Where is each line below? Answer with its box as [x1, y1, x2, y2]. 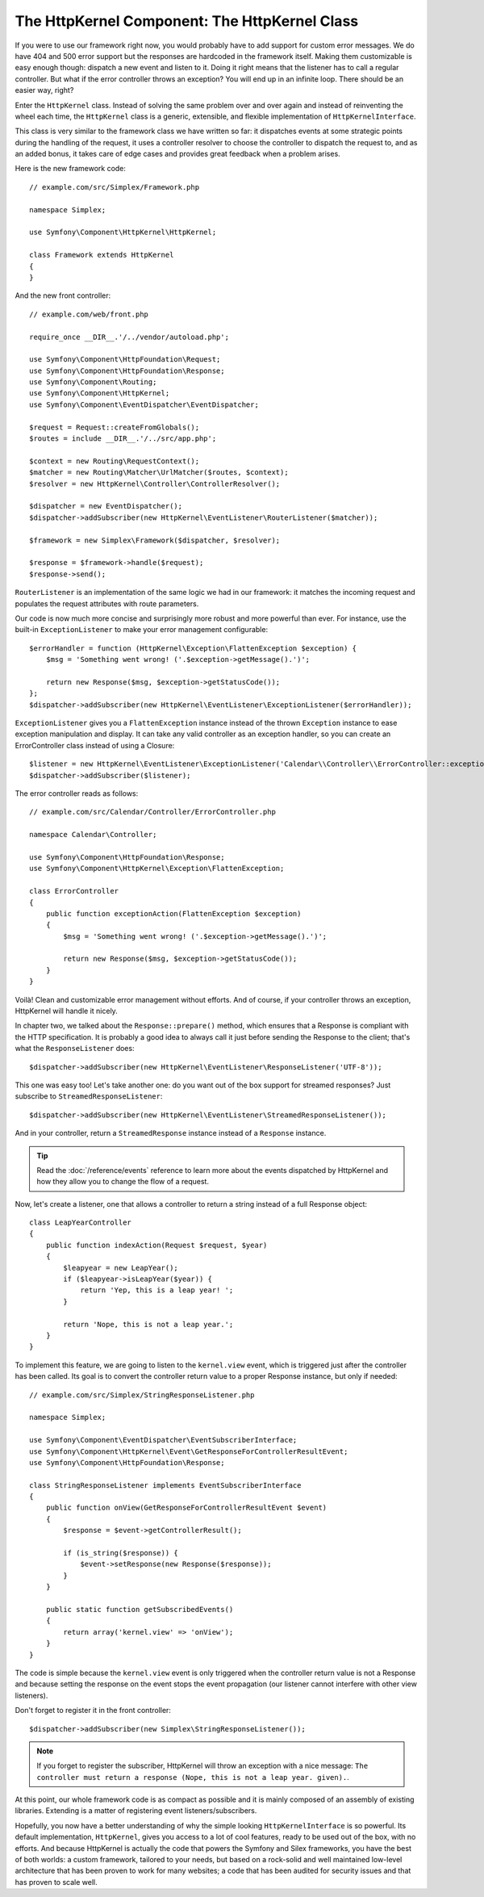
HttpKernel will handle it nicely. [15, 1006, 119, 1016]
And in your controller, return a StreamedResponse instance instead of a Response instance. [15, 1129, 327, 1138]
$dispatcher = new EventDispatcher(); [29, 501, 183, 511]
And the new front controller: [15, 291, 111, 300]
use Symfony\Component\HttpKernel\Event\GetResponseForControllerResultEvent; [29, 1447, 348, 1456]
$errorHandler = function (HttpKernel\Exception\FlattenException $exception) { [29, 643, 357, 653]
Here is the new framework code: [15, 164, 127, 174]
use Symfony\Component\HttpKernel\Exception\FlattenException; [29, 864, 285, 873]
